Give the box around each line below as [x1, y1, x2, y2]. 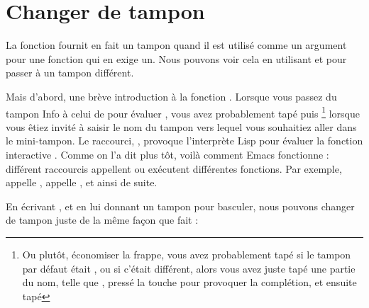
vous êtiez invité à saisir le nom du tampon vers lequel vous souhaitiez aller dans [6, 119, 357, 134]
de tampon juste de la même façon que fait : [6, 212, 199, 227]
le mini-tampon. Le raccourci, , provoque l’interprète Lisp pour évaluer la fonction [6, 133, 363, 148]
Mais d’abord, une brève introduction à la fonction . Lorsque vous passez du [6, 89, 337, 103]
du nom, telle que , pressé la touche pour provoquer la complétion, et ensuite [22, 275, 357, 290]
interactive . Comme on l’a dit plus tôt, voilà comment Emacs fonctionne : [6, 147, 329, 161]
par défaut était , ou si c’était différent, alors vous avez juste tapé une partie [22, 261, 356, 275]
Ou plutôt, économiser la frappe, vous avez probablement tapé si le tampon [22, 246, 351, 261]
